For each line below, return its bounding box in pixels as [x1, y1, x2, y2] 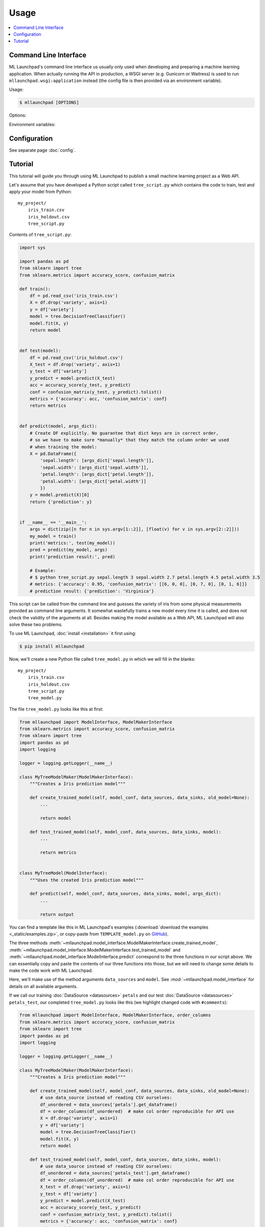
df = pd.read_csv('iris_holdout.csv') [29, 355, 123, 360]
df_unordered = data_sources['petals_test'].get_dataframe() [40, 1171, 190, 1176]
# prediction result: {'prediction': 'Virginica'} [29, 588, 154, 594]
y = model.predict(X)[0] [29, 492, 90, 498]
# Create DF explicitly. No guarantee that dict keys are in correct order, [29, 430, 219, 436]
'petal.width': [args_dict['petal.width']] [40, 479, 147, 484]
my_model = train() [29, 533, 77, 539]
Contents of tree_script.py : [9, 232, 72, 238]
